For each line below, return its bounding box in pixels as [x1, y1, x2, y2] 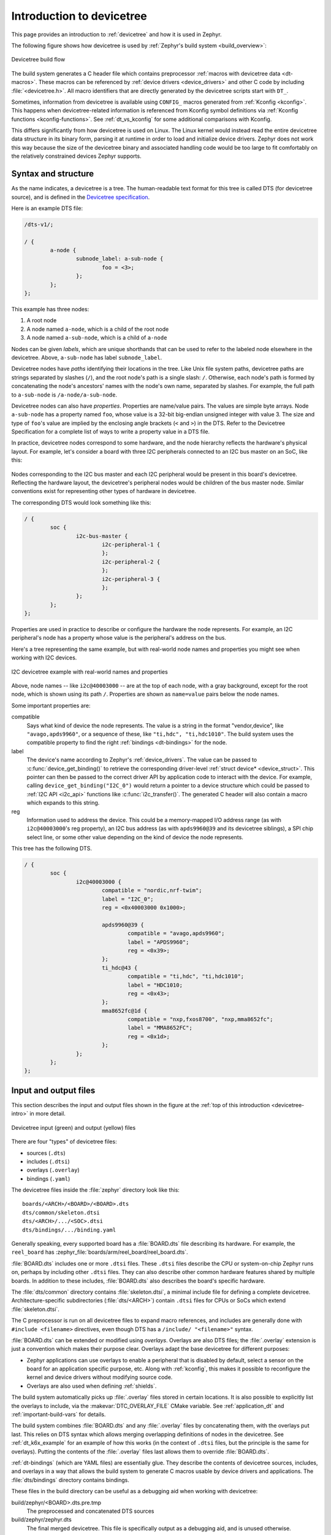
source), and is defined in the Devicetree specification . [11, 193, 150, 201]
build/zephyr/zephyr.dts [11, 1516, 72, 1523]
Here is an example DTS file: [11, 204, 83, 212]
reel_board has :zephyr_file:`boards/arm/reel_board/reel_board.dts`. [11, 1248, 188, 1256]
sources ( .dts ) [26, 1149, 66, 1157]
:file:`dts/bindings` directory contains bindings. [11, 1476, 130, 1483]
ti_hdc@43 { [101, 964, 138, 971]
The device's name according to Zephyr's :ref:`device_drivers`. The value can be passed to [26, 756, 257, 764]
